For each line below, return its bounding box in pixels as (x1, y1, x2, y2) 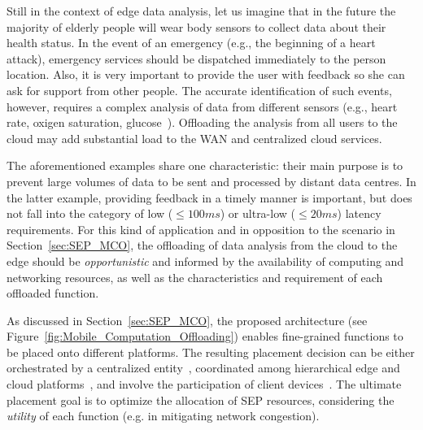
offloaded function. (7, 284, 99, 302)
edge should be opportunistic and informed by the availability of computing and (7, 252, 404, 269)
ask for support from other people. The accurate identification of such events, (7, 81, 392, 98)
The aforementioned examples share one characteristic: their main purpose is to (7, 157, 403, 174)
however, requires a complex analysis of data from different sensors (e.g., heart (7, 98, 398, 115)
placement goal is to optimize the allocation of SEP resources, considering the (7, 391, 395, 408)
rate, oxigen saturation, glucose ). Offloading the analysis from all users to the (7, 114, 398, 131)
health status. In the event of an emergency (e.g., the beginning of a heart (7, 34, 376, 51)
